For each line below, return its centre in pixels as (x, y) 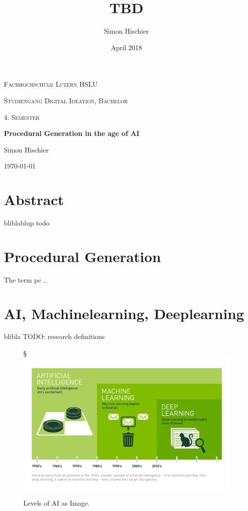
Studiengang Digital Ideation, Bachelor (66, 100)
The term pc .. (26, 279)
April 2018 (126, 47)
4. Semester (22, 117)
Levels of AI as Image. (57, 502)
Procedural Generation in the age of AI (72, 133)
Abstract (34, 199)
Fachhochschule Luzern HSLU (51, 84)
